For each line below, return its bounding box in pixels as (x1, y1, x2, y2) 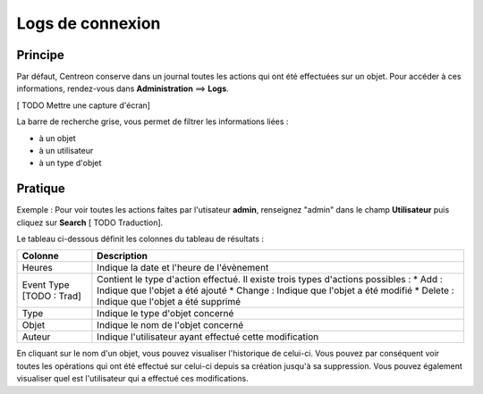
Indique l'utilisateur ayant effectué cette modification (97, 331, 319, 343)
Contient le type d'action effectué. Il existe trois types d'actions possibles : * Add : (97, 273, 443, 286)
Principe (16, 47, 64, 63)
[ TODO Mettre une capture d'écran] (16, 99, 151, 111)
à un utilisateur (38, 146, 94, 156)
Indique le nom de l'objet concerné (97, 319, 244, 331)
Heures (21, 262, 53, 274)
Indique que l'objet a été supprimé (97, 296, 241, 308)
